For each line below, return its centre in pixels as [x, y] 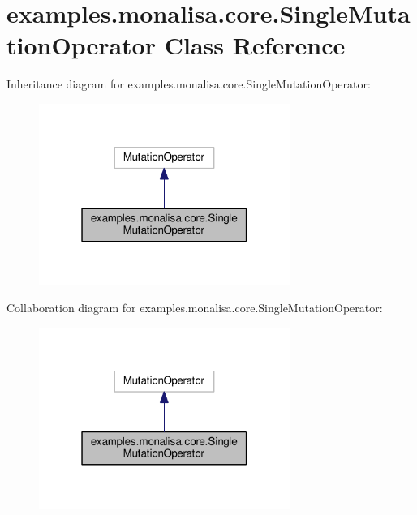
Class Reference [255, 45]
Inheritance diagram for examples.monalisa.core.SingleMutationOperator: [189, 84]
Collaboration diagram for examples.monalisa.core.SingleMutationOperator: [195, 308]
